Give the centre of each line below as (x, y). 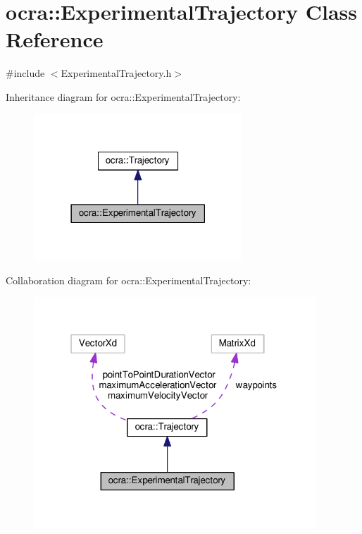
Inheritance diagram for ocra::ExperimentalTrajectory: (123, 96)
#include (25, 73)
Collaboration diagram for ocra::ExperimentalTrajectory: (129, 280)
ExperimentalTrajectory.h (116, 73)
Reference (55, 39)
